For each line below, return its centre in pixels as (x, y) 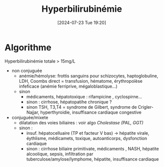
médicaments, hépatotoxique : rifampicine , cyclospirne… (84, 96)
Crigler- (146, 107)
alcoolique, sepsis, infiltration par (60, 154)
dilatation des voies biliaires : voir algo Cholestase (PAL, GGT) (81, 122)
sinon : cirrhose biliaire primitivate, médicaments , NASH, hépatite (93, 148)
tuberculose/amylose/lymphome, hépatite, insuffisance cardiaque (93, 159)
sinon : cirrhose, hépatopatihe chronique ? (69, 102)
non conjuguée (27, 71)
